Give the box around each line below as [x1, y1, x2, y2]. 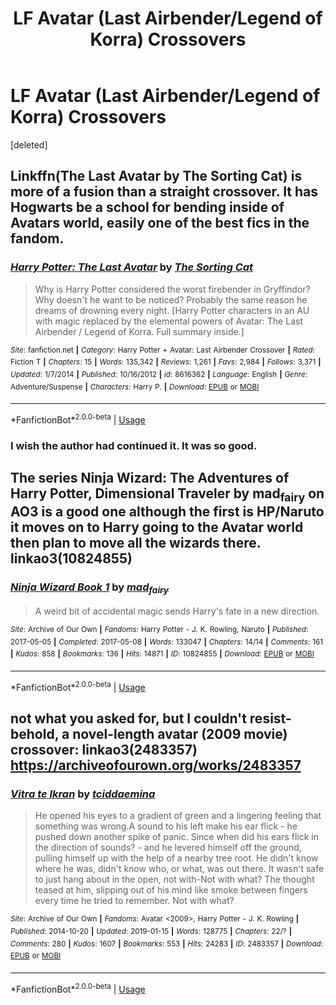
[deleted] [10, 138, 48, 151]
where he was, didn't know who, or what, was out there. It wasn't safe [34, 863, 325, 875]
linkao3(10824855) [10, 550, 133, 567]
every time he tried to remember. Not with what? [34, 895, 235, 907]
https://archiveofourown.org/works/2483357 [10, 757, 302, 774]
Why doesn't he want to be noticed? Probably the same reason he [34, 293, 308, 306]
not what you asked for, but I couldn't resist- [10, 710, 292, 727]
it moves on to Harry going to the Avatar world [10, 519, 304, 536]
